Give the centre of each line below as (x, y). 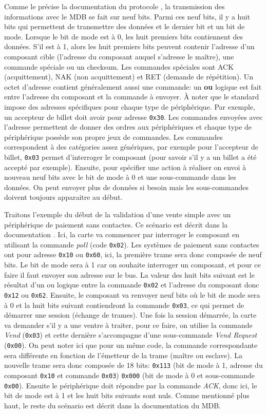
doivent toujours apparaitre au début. (63, 197)
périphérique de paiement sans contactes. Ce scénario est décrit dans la (116, 224)
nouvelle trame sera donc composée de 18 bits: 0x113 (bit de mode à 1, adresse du (133, 365)
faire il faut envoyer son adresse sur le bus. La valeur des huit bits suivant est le (129, 274)
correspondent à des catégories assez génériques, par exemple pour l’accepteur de (131, 147)
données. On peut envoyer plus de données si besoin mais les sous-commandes (126, 187)
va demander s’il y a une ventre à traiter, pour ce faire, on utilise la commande (128, 325)
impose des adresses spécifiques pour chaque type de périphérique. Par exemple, (130, 106)
